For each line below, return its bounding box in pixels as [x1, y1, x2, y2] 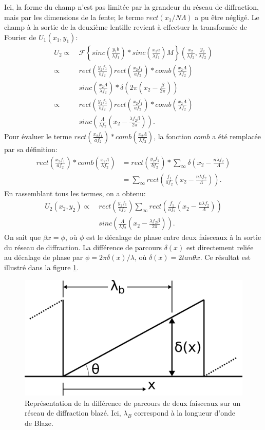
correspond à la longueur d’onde [134, 407, 235, 418]
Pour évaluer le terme [4, 130, 72, 141]
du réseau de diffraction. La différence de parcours [4, 241, 162, 252]
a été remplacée [212, 130, 261, 141]
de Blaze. [25, 417, 53, 428]
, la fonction [154, 130, 192, 141]
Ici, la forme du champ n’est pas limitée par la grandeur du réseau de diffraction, [4, 2, 259, 12]
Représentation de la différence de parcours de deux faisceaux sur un [25, 397, 241, 408]
